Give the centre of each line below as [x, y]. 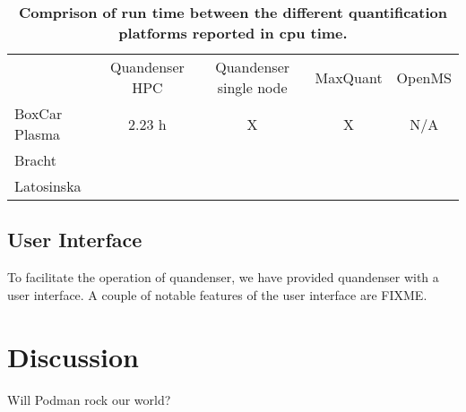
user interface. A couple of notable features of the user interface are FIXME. [217, 294]
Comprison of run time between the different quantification [233, 12]
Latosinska [48, 186]
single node [252, 87]
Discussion [73, 356]
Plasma [37, 134]
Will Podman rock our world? [89, 399]
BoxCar [39, 113]
